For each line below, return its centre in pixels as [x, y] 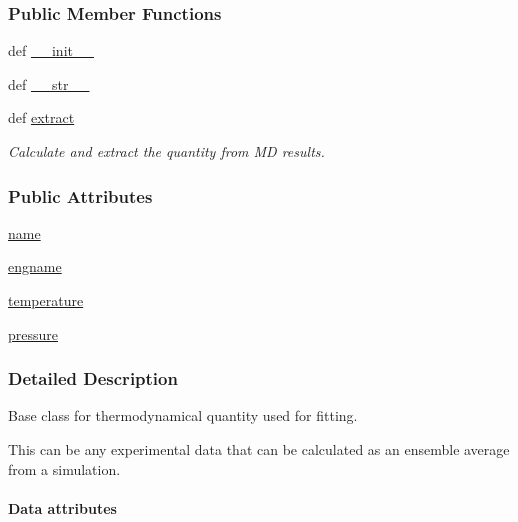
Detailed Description [93, 378]
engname [35, 266]
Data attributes [62, 507]
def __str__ [49, 83]
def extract [41, 117]
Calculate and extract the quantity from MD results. [166, 151]
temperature [46, 300]
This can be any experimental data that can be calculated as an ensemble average [259, 449]
